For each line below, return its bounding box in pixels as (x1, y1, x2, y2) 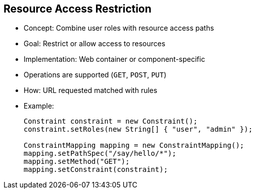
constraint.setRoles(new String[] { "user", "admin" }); (24, 125, 253, 134)
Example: (24, 102, 54, 111)
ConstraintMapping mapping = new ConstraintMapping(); (24, 141, 244, 150)
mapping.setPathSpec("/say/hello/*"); (24, 149, 177, 158)
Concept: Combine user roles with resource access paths (24, 24, 214, 33)
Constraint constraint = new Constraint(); (24, 117, 198, 126)
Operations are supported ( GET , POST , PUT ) (24, 70, 166, 79)
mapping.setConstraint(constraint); (24, 165, 168, 174)
